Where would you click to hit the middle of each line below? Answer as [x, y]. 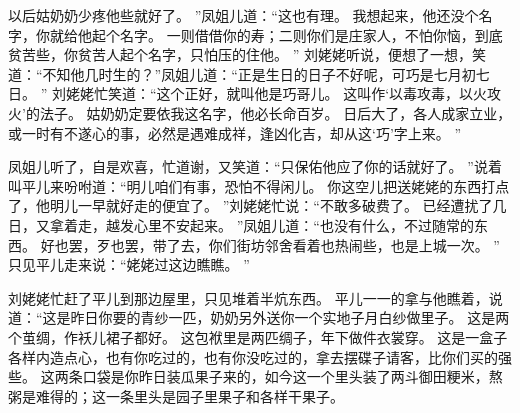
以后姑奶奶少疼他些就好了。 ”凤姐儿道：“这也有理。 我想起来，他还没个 [243, 15]
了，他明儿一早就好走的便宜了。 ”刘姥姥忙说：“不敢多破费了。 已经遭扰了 [250, 205]
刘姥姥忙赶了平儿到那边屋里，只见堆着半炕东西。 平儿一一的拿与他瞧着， [248, 297]
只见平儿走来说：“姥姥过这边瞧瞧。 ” [129, 264]
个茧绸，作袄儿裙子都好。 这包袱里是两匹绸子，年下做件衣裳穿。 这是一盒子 [258, 336]
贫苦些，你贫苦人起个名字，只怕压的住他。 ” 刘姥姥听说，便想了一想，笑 [247, 54]
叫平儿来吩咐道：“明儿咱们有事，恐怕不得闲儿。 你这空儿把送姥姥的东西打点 [259, 185]
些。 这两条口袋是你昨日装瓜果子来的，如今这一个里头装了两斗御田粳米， [248, 376]
